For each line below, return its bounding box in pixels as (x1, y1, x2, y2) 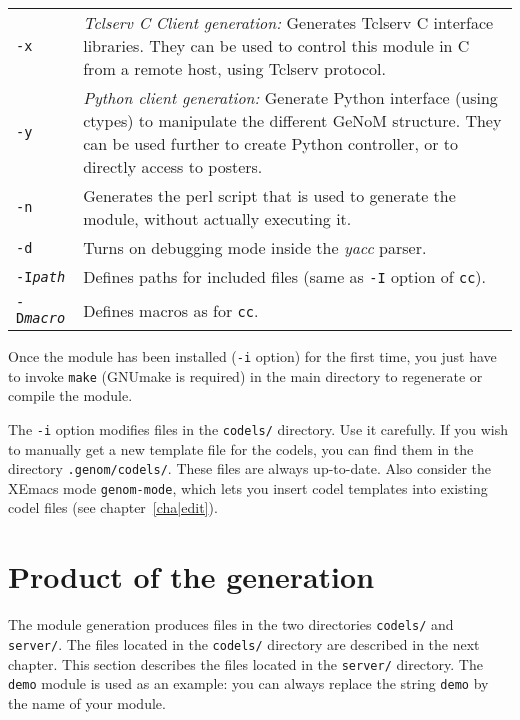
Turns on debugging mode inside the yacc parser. (83, 236, 427, 259)
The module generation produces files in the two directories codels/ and (8, 614, 454, 635)
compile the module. (8, 385, 133, 406)
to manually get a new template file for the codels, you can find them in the (8, 438, 474, 459)
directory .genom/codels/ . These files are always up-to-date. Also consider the (8, 458, 492, 479)
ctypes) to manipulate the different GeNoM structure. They (83, 109, 502, 132)
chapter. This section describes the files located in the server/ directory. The (8, 653, 483, 674)
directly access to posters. (83, 155, 263, 178)
